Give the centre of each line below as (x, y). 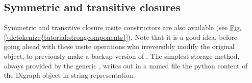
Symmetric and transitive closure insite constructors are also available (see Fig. (123, 27)
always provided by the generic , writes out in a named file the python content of (126, 65)
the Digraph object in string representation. (70, 75)
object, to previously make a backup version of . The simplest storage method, (122, 56)
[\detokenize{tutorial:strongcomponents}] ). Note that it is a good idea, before (121, 37)
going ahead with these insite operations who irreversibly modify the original (119, 46)
